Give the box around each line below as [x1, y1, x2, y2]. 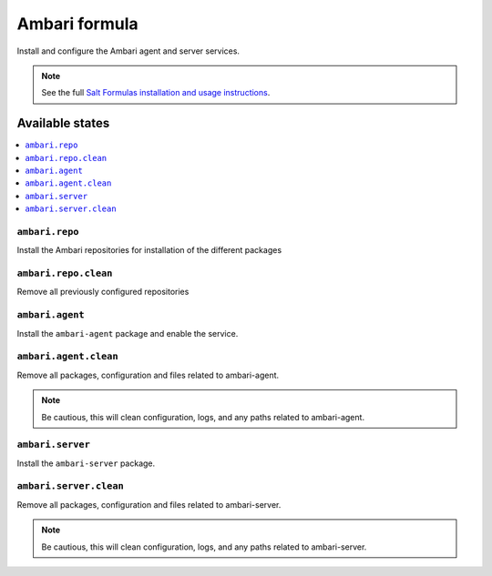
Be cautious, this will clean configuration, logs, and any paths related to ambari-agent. [41, 411, 364, 422]
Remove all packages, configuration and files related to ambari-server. [16, 499, 282, 510]
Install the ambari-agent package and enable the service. [16, 328, 239, 339]
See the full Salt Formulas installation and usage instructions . [41, 87, 271, 98]
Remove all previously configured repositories [16, 287, 190, 298]
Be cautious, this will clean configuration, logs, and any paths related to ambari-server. [41, 541, 367, 552]
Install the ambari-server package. [16, 458, 156, 469]
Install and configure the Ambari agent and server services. [16, 45, 241, 56]
